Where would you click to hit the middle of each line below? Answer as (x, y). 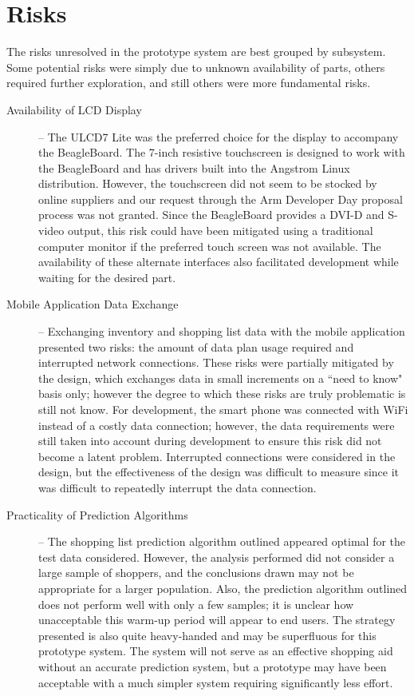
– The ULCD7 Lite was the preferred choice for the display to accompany (219, 136)
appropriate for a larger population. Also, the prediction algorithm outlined (223, 588)
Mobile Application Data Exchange (93, 304)
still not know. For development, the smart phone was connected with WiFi (223, 409)
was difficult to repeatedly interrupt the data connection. (177, 487)
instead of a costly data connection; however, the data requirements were (217, 425)
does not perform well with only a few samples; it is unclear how (196, 604)
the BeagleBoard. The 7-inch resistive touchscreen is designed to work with (222, 152)
